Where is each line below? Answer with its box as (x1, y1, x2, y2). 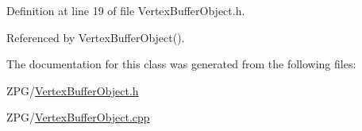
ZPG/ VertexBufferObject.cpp (6, 109, 150, 125)
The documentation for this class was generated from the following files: (6, 56, 356, 72)
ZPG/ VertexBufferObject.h (6, 82, 139, 98)
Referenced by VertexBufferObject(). (6, 29, 185, 45)
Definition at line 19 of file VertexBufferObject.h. (6, 2, 245, 18)
